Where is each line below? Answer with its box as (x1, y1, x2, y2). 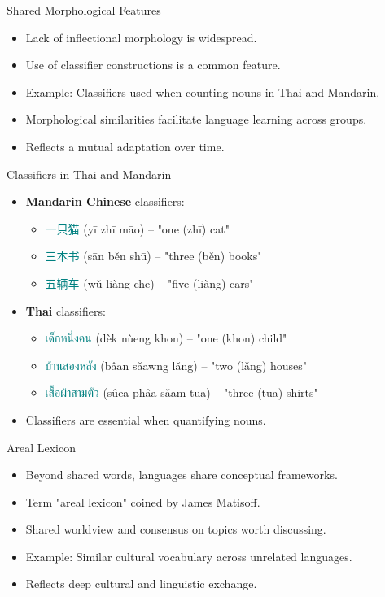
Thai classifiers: (25, 302, 106, 319)
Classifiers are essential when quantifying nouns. (25, 411, 266, 428)
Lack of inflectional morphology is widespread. (25, 28, 257, 46)
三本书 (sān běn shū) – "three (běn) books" (45, 247, 262, 264)
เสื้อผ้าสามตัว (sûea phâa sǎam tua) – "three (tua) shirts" (45, 384, 318, 401)
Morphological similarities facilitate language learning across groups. (25, 111, 367, 128)
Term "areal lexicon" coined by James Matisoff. (25, 493, 260, 510)
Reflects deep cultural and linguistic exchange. (25, 575, 257, 592)
